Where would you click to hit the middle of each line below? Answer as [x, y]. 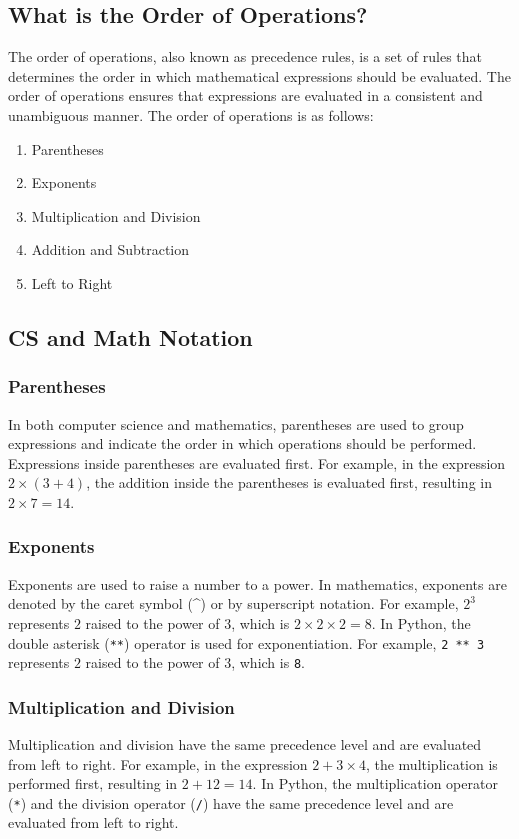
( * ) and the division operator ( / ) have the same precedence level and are [231, 802]
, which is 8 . [268, 662]
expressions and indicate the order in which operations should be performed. [242, 443]
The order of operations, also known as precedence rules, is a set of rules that [245, 56]
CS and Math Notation [130, 336]
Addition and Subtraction [110, 249]
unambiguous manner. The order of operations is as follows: [191, 114]
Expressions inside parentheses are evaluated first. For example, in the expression [257, 462]
